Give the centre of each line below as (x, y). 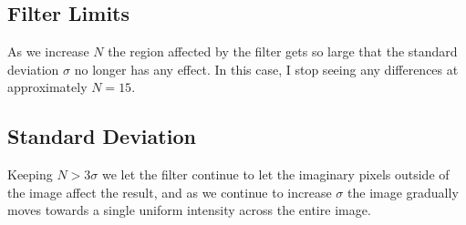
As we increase (48, 51)
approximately (47, 87)
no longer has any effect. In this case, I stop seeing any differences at (266, 69)
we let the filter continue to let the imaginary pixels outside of (276, 174)
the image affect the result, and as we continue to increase (170, 192)
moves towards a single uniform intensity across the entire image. (189, 210)
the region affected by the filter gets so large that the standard (283, 51)
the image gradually (403, 192)
